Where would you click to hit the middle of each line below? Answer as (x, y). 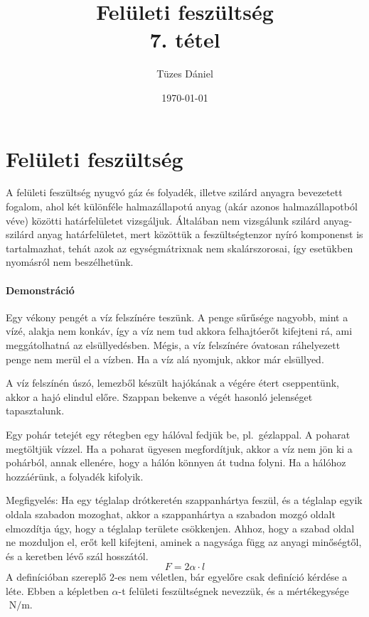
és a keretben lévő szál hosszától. (77, 556)
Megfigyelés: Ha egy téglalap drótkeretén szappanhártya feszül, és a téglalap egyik (184, 500)
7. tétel (185, 39)
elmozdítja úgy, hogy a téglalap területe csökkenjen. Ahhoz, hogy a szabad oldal (180, 528)
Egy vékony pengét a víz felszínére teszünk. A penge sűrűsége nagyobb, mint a (177, 317)
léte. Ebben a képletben (57, 590)
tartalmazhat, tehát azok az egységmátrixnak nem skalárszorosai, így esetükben (180, 248)
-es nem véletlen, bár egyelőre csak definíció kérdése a (231, 577)
